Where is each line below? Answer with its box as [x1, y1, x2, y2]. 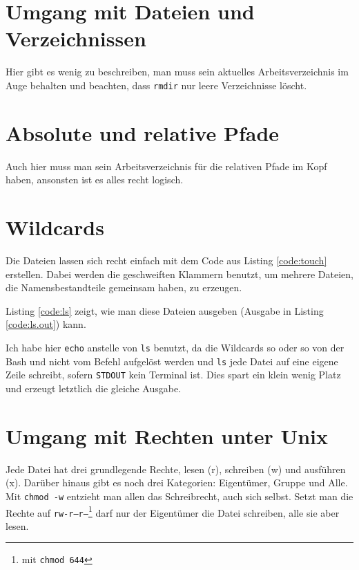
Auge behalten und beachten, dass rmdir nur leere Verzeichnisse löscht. [6, 77, 307, 92]
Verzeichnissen [6, 24, 146, 53]
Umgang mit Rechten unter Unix [6, 421, 329, 450]
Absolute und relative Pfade [6, 118, 280, 147]
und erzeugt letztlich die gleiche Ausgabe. [6, 380, 182, 395]
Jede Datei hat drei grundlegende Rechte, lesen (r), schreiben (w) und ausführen [6, 461, 346, 476]
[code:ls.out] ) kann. [6, 317, 86, 331]
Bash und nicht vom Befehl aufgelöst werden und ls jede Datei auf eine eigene [6, 353, 338, 368]
